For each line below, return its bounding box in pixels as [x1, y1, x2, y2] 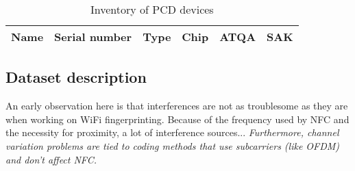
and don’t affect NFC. [5, 152, 97, 166]
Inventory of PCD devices [90, 1, 214, 17]
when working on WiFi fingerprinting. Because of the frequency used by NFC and [5, 111, 350, 126]
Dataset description [5, 66, 147, 88]
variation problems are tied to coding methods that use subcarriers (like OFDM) [5, 138, 340, 153]
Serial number [54, 29, 132, 44]
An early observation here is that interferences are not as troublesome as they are [5, 98, 348, 113]
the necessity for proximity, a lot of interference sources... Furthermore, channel [5, 125, 339, 140]
